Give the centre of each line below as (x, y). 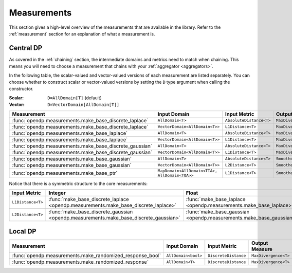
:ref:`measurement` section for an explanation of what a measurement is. (82, 34)
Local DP (23, 231)
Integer (57, 193)
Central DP (26, 48)
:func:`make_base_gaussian (218, 212)
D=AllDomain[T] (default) (75, 98)
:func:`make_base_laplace (216, 199)
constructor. (21, 89)
